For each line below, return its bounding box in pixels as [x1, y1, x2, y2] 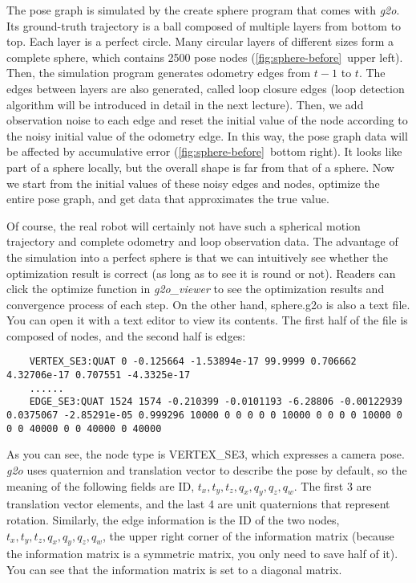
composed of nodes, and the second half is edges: [6, 327, 246, 344]
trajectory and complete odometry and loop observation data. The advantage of [6, 233, 398, 250]
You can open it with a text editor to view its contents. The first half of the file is [6, 312, 408, 328]
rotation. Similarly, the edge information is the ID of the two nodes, [6, 511, 340, 528]
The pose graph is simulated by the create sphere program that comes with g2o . [6, 2, 400, 18]
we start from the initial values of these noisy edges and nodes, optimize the [6, 174, 380, 191]
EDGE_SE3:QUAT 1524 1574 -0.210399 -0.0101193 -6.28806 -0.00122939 [29, 396, 402, 408]
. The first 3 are [293, 477, 372, 494]
